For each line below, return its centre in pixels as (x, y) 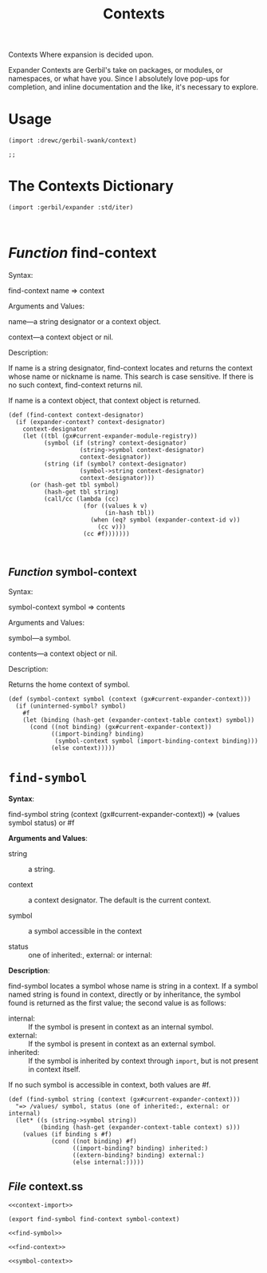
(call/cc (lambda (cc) (81, 499)
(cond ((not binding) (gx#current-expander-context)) (121, 727)
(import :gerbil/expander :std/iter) (71, 208)
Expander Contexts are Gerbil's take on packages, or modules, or (116, 70)
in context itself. (55, 1069)
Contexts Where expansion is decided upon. (81, 55)
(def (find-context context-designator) (77, 415)
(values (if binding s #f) (67, 1134)
